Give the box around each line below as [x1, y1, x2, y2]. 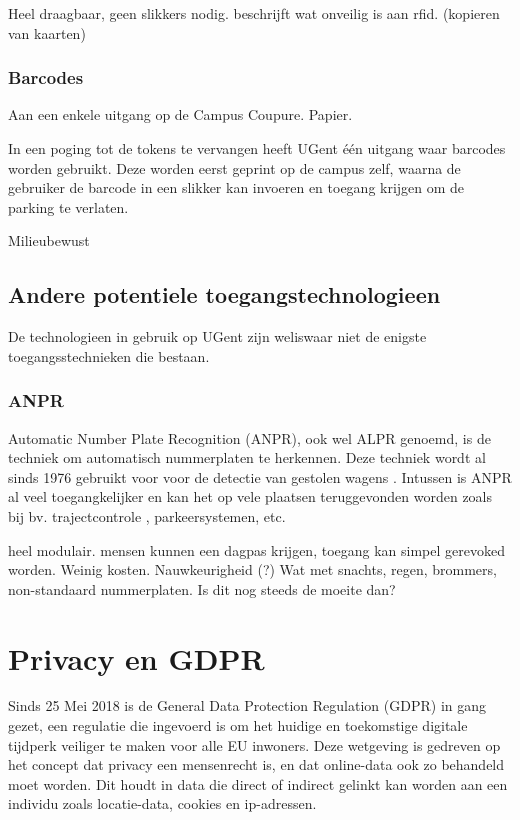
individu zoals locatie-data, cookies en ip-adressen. [8, 793, 317, 814]
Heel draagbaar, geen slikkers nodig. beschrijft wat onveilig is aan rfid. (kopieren [8, 3, 500, 23]
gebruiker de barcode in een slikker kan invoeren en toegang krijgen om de [8, 177, 465, 198]
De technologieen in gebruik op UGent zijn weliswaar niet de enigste [8, 326, 427, 347]
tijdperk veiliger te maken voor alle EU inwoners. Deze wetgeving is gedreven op [8, 734, 501, 755]
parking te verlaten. [8, 196, 129, 217]
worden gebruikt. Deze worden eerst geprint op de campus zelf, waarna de [8, 157, 461, 178]
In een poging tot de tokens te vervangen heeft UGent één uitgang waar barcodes [8, 138, 506, 158]
